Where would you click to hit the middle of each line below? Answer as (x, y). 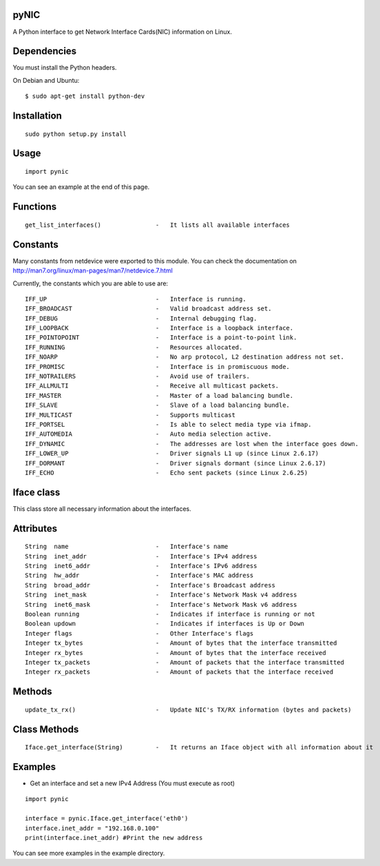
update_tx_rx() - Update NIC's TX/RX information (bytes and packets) (188, 709)
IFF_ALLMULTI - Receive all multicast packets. (152, 386)
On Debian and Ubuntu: (46, 80)
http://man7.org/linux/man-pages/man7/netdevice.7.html (93, 271)
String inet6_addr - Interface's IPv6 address (141, 566)
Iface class (36, 492)
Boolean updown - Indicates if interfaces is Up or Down (165, 624)
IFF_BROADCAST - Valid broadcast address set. (148, 309)
